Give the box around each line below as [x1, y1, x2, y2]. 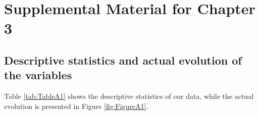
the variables [4, 67, 72, 83]
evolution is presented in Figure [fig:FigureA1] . [4, 100, 148, 111]
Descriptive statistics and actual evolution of [4, 52, 242, 68]
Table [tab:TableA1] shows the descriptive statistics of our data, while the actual [4, 91, 254, 101]
